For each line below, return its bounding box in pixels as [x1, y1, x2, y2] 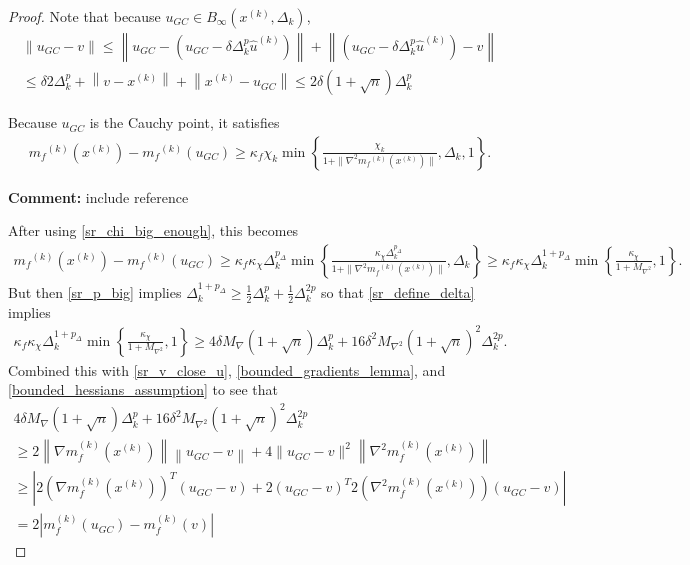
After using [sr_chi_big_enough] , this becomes [8, 220, 299, 241]
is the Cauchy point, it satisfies [89, 112, 280, 133]
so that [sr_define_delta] [321, 281, 475, 302]
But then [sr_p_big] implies [8, 281, 182, 302]
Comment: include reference [8, 186, 189, 207]
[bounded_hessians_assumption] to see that [8, 379, 278, 400]
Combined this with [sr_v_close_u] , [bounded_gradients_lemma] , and [8, 359, 446, 380]
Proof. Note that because [8, 6, 161, 26]
